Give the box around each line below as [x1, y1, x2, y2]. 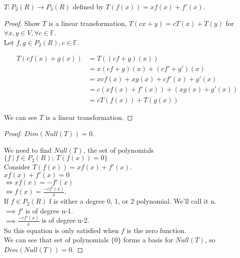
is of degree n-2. [42, 215, 90, 225]
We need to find [4, 144, 52, 155]
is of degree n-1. [25, 205, 73, 215]
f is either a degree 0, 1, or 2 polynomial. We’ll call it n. [49, 196, 216, 206]
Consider [4, 162, 30, 172]
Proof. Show [4, 18, 40, 28]
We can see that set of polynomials [4, 235, 109, 245]
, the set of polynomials [83, 144, 154, 155]
